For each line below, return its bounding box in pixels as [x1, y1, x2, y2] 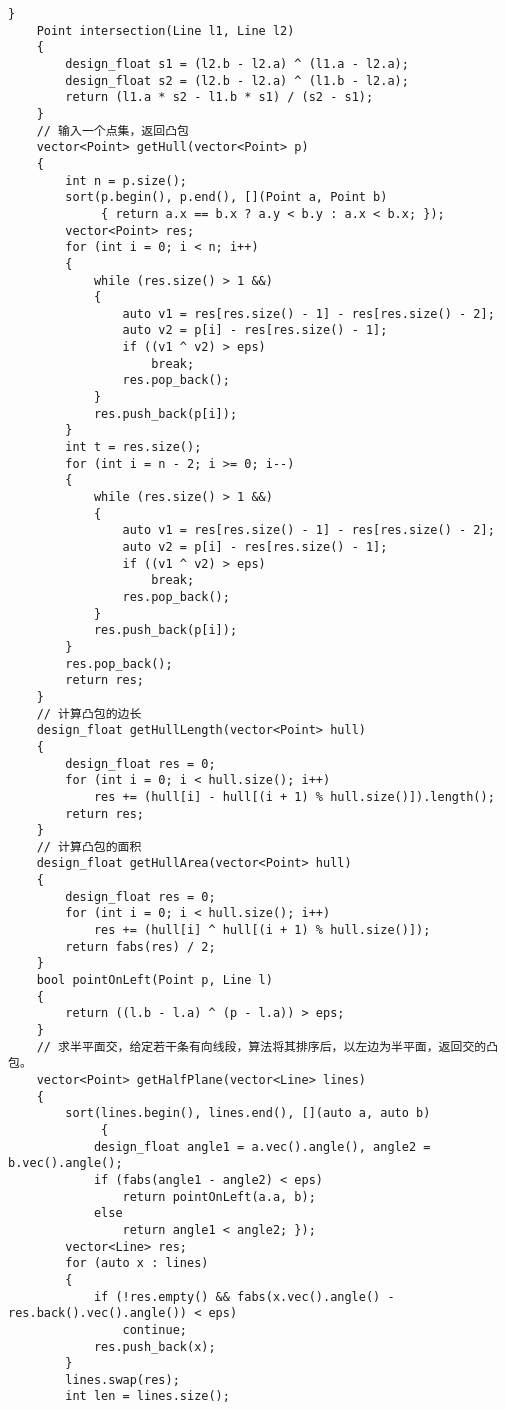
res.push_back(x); [93, 1339, 216, 1354]
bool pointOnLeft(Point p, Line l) [36, 973, 273, 988]
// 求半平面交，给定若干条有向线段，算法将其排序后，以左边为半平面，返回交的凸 [36, 1039, 499, 1054]
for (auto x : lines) [65, 1256, 209, 1271]
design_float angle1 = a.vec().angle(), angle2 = [93, 1139, 431, 1154]
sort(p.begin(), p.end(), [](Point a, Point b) [65, 190, 388, 205]
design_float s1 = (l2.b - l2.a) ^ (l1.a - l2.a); [65, 56, 409, 71]
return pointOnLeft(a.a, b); [122, 1189, 316, 1204]
